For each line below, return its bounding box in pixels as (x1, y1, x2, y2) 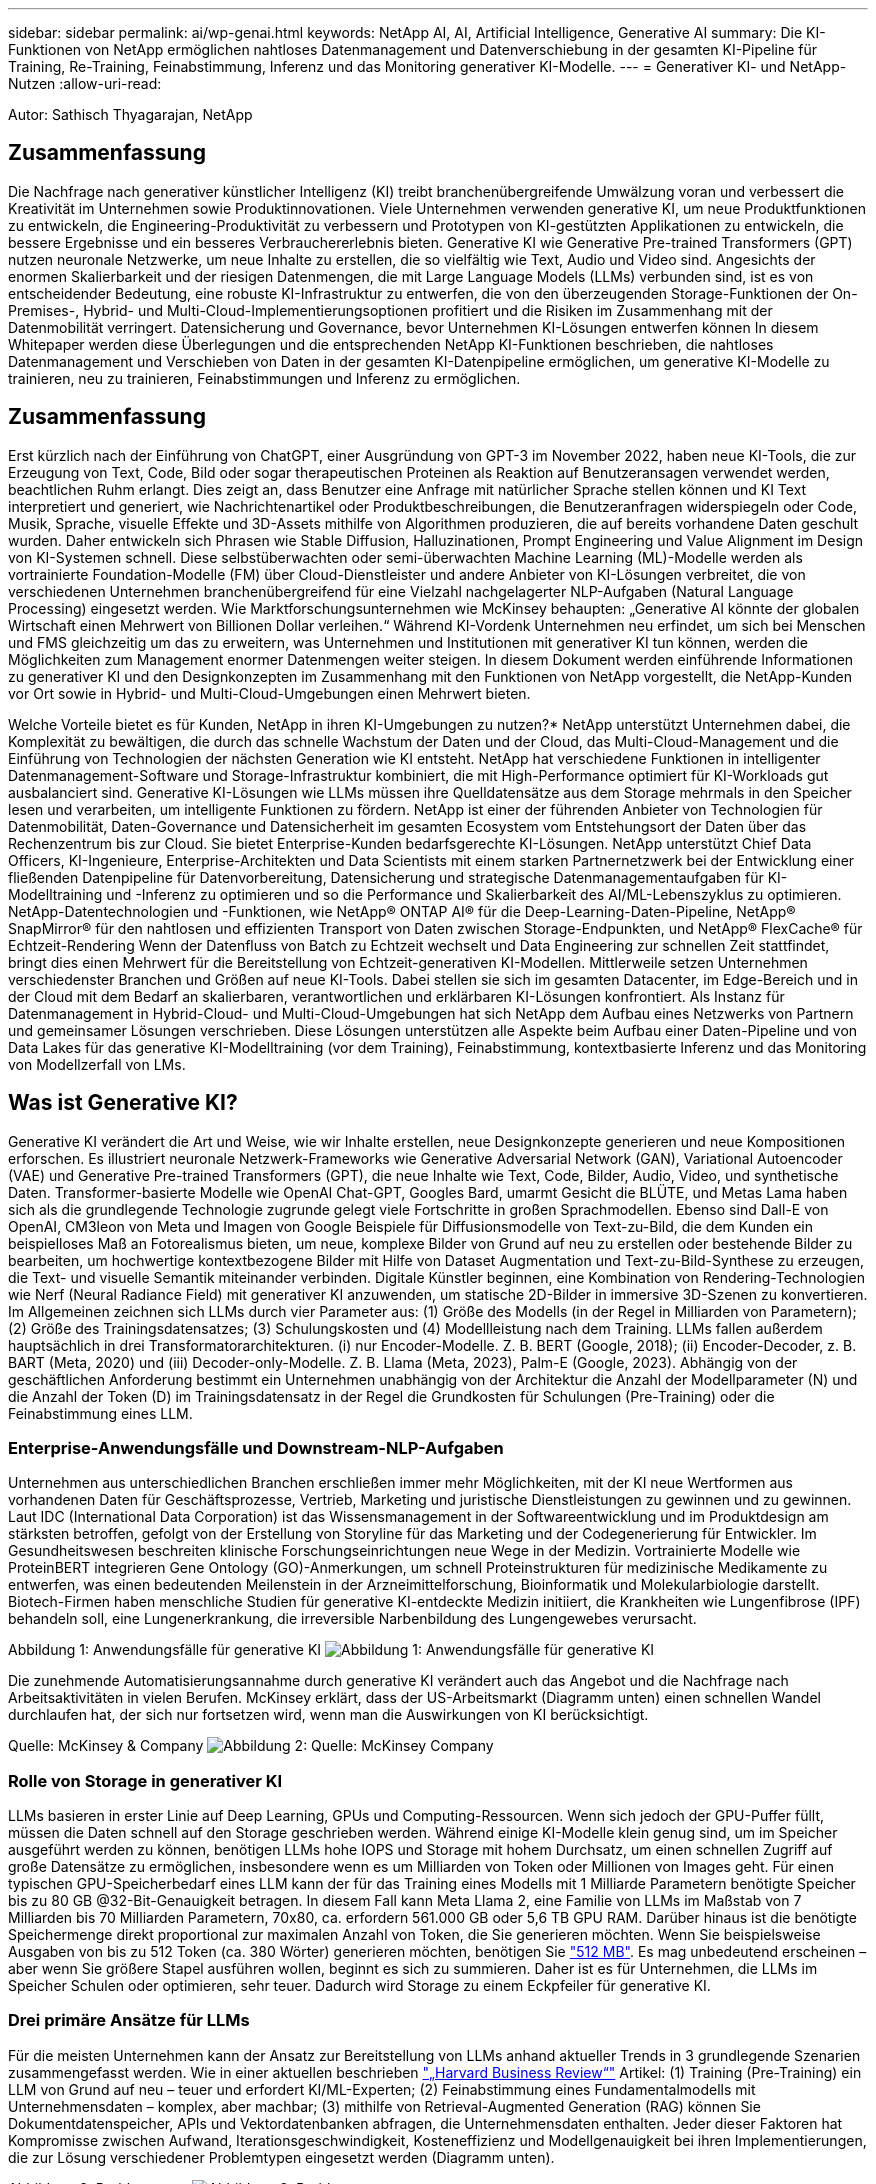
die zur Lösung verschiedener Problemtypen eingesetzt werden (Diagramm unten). (8, 2148, 555, 2166)
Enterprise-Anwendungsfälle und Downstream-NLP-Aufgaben (8, 1437, 504, 1458)
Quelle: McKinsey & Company (8, 1737, 204, 1755)
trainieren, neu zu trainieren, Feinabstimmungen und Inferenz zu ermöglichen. (8, 369, 521, 387)
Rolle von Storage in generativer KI (8, 1770, 283, 1791)
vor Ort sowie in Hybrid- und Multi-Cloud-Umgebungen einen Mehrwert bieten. (8, 684, 531, 702)
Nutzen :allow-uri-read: (8, 75, 162, 92)
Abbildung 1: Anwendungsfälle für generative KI (8, 1641, 322, 1659)
